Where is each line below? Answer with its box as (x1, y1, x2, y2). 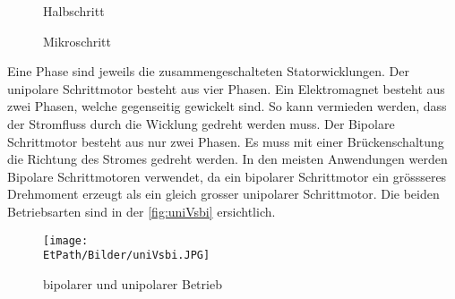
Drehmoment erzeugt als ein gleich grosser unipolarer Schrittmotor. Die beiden (7, 184, 440, 203)
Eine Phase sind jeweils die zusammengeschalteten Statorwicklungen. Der (7, 62, 410, 81)
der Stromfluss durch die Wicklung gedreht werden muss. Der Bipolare (7, 114, 395, 132)
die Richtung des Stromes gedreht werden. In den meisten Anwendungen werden (7, 149, 448, 168)
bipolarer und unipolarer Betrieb (43, 274, 222, 293)
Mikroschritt (43, 31, 112, 50)
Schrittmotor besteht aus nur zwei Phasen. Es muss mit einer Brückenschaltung (7, 132, 444, 150)
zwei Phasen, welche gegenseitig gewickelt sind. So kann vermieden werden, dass (7, 97, 447, 115)
